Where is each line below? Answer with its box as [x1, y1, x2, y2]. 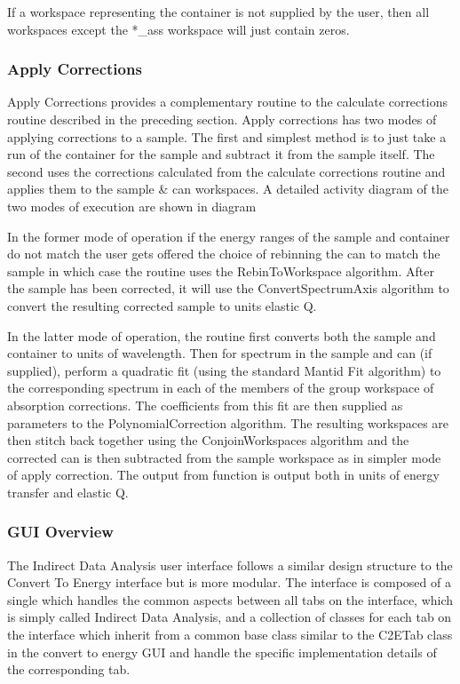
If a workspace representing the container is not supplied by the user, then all [7, 3, 430, 20]
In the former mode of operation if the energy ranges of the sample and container [7, 227, 450, 245]
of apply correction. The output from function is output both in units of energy [7, 465, 440, 484]
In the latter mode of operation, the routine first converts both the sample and [7, 326, 436, 345]
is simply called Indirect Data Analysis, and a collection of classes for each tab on [7, 608, 452, 626]
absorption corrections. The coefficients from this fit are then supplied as [7, 395, 403, 414]
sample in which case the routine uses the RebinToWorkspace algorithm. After [7, 261, 434, 280]
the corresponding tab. [7, 660, 131, 679]
